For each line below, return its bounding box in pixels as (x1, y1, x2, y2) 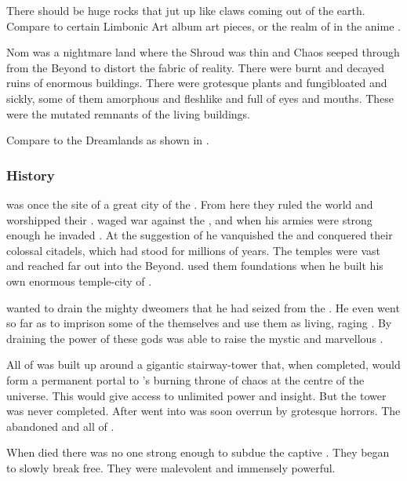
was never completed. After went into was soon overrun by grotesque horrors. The (6, 403, 401, 419)
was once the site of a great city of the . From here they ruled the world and (6, 195, 373, 212)
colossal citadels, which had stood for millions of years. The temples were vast (6, 242, 381, 258)
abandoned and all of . (6, 417, 114, 434)
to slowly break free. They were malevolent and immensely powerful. (6, 459, 336, 476)
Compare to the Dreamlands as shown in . (6, 132, 209, 148)
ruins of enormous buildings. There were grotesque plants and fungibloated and (6, 75, 387, 91)
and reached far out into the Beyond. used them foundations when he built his (6, 257, 383, 274)
